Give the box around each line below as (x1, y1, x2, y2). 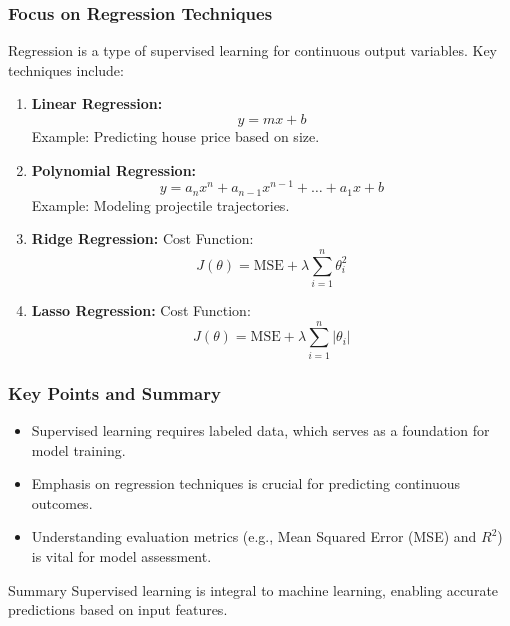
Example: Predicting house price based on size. (31, 126, 320, 146)
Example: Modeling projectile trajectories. (31, 194, 290, 215)
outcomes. (31, 492, 93, 513)
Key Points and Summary (8, 380, 221, 405)
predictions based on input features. (8, 599, 228, 620)
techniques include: (8, 59, 124, 80)
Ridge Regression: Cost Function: (31, 228, 254, 249)
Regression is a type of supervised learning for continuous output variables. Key (8, 40, 498, 61)
